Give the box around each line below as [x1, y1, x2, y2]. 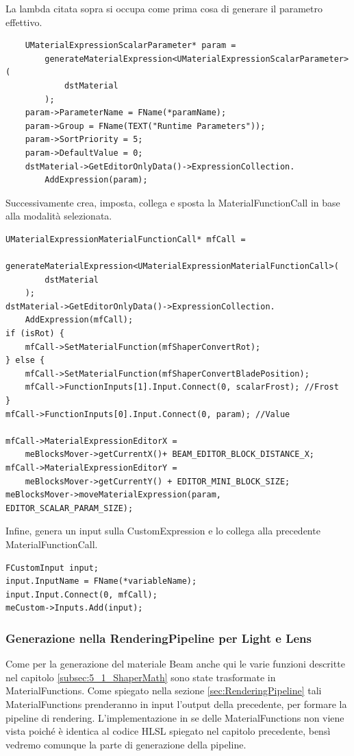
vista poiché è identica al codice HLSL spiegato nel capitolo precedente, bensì [5, 724, 331, 738]
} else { [5, 355, 45, 366]
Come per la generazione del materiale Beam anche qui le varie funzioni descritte [5, 657, 345, 671]
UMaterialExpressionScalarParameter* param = [25, 40, 236, 51]
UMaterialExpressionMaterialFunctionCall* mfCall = [5, 234, 246, 244]
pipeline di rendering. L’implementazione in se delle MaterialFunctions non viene [5, 710, 344, 724]
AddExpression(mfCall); [25, 315, 134, 325]
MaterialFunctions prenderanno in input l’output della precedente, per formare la [5, 696, 347, 711]
